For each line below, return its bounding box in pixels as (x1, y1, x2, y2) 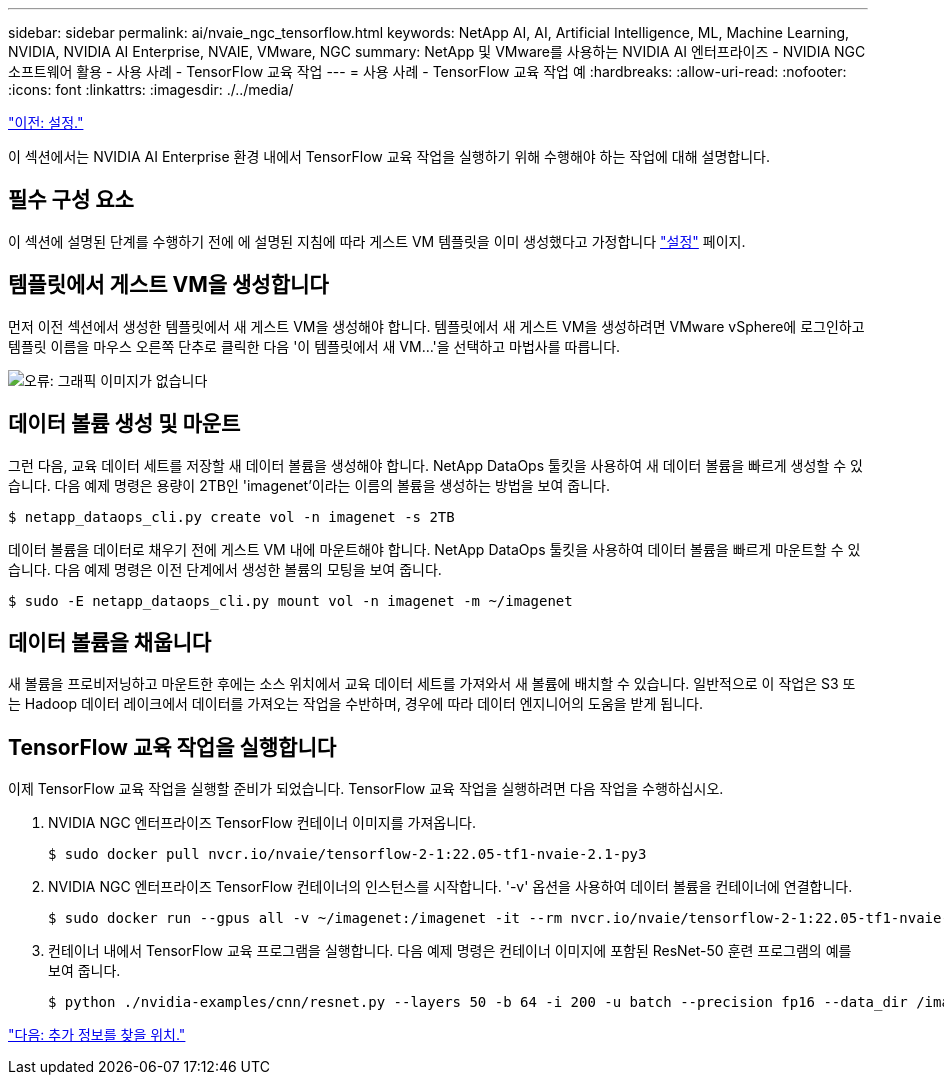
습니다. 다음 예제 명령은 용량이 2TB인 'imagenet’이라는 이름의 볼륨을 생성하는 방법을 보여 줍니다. (8, 476, 610, 494)
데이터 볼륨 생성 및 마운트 (8, 411, 241, 437)
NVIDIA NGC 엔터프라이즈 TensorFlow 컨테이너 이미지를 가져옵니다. (48, 814, 476, 832)
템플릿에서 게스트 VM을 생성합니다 (8, 272, 329, 298)
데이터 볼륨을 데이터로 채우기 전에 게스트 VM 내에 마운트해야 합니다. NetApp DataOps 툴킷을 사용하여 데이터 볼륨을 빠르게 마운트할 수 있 (8, 540, 861, 558)
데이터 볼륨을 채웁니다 (8, 629, 212, 655)
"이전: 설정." (8, 114, 84, 131)
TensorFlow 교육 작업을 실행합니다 (8, 734, 337, 760)
